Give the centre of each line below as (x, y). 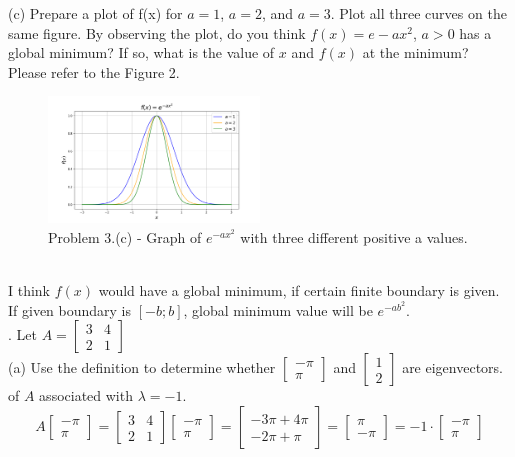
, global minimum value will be (278, 309)
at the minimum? (415, 52)
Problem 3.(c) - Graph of (125, 237)
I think (29, 290)
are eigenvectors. (452, 367)
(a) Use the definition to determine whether (142, 367)
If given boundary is (70, 309)
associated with (86, 395)
